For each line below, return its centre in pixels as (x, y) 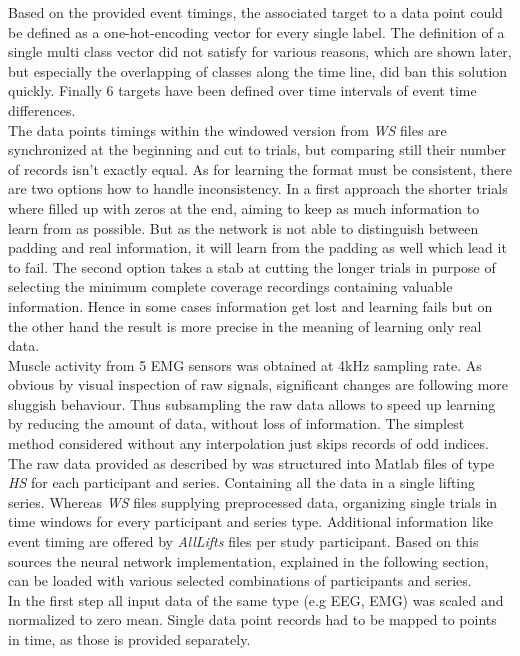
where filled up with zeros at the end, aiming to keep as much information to (244, 207)
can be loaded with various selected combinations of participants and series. (240, 580)
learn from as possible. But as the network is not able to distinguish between (243, 227)
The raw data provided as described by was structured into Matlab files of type (251, 462)
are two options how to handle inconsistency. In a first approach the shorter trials (258, 188)
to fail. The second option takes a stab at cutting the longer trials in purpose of (252, 266)
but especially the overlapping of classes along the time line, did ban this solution (258, 70)
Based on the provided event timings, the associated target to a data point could (255, 12)
